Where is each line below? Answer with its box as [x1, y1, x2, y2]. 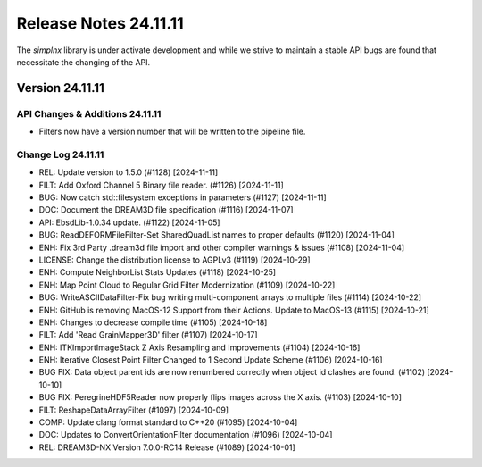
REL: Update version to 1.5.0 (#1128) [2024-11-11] [38, 167, 219, 178]
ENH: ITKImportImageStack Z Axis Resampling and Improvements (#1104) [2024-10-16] [38, 342, 361, 353]
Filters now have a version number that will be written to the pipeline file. [38, 126, 306, 138]
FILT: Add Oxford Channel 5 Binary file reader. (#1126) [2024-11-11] [38, 179, 285, 190]
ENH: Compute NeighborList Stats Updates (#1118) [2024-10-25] [38, 267, 277, 278]
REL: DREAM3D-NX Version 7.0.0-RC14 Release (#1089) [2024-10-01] [38, 442, 296, 453]
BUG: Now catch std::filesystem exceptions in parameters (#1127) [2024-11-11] [38, 192, 328, 203]
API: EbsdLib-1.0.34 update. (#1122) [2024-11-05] [38, 217, 220, 228]
